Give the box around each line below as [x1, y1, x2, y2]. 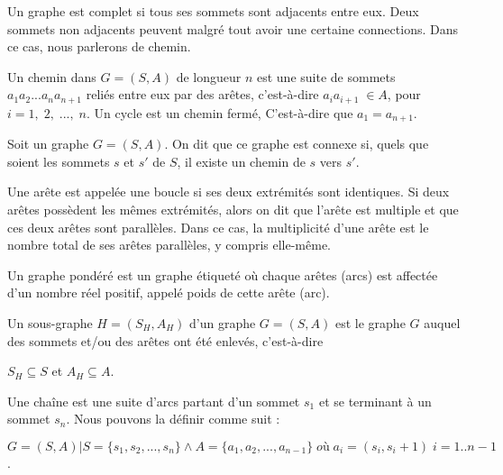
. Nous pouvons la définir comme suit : [66, 409, 280, 428]
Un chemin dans [7, 67, 96, 86]
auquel [424, 314, 461, 333]
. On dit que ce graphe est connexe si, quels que [164, 134, 429, 153]
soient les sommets [7, 151, 110, 170]
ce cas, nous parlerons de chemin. [7, 37, 191, 56]
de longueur [176, 67, 242, 86]
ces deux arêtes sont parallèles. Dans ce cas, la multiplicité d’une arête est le [7, 217, 429, 236]
